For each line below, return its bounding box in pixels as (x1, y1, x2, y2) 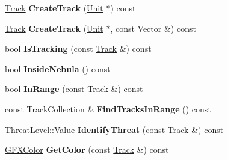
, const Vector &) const (110, 22, 196, 34)
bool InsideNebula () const (5, 62, 111, 75)
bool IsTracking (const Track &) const (5, 42, 152, 55)
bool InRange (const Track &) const (5, 82, 143, 95)
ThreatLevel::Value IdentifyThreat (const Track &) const (5, 123, 224, 135)
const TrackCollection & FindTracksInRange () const (5, 102, 211, 115)
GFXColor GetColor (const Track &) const (5, 143, 169, 156)
